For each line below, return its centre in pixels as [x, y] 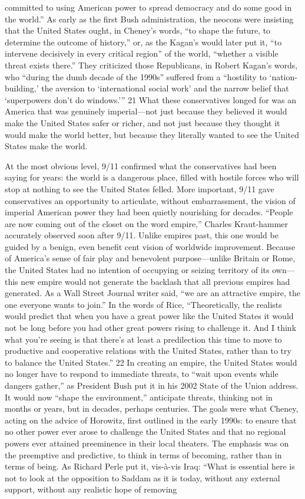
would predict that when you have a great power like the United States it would [149, 316]
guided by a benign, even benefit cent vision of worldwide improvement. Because [150, 246]
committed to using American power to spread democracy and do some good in [148, 7]
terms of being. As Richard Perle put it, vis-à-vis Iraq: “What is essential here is [150, 466]
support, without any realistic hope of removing [91, 489]
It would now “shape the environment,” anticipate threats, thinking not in [139, 397]
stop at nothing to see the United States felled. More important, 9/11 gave [140, 188]
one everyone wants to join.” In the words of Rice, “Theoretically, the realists [143, 304]
